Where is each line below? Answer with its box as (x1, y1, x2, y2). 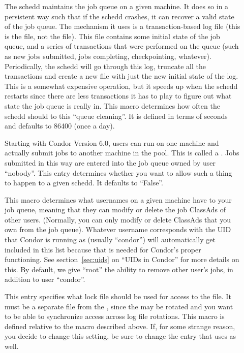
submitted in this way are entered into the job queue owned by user (5, 157, 216, 168)
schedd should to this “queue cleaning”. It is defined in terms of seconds (5, 110, 228, 121)
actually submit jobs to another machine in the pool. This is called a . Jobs (5, 147, 239, 158)
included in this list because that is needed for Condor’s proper (5, 244, 201, 254)
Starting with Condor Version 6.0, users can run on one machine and (5, 137, 219, 148)
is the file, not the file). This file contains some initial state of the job (5, 30, 220, 41)
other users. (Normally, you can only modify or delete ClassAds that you (5, 214, 231, 224)
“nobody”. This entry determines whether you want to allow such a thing (5, 167, 232, 178)
